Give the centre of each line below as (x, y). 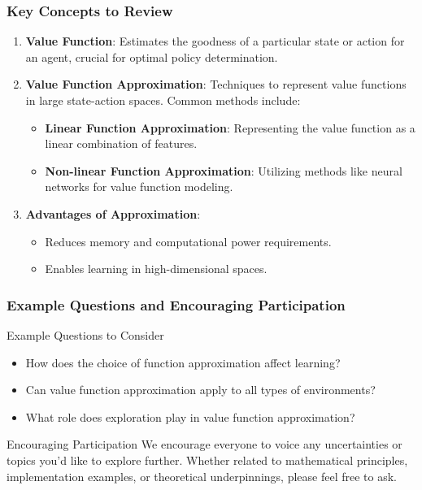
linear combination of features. (121, 143)
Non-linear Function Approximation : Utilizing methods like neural (224, 170)
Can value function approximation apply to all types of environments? (200, 390)
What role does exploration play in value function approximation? (190, 416)
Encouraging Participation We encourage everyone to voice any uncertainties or (204, 444)
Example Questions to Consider (85, 334)
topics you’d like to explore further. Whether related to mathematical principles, (207, 460)
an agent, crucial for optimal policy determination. (152, 56)
